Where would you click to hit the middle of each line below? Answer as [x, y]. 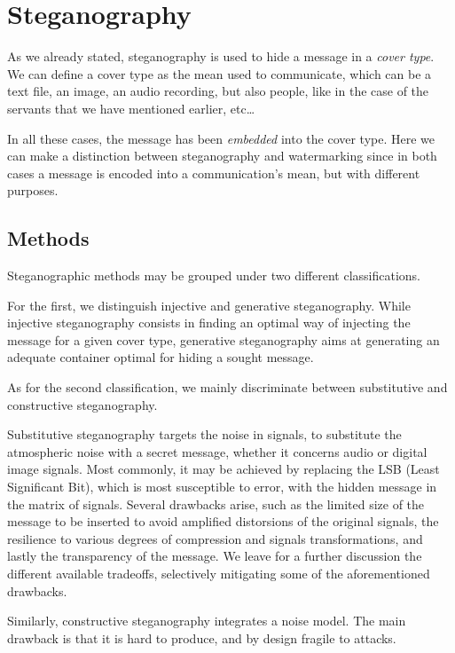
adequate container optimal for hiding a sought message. [161, 357]
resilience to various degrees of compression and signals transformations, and [215, 538]
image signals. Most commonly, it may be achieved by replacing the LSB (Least [224, 469]
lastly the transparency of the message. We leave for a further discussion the [215, 556]
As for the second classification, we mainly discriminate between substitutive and [227, 387]
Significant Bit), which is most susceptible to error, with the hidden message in [222, 487]
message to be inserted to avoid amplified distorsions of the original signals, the [223, 521]
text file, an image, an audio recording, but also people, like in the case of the [218, 91]
